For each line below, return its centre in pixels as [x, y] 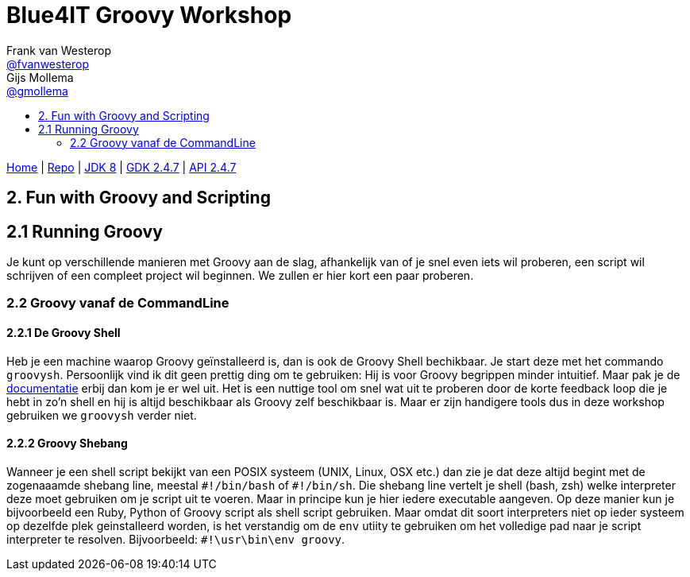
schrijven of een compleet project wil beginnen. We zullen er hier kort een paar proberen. [240, 276]
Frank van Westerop [59, 50]
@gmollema [37, 91]
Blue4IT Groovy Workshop [149, 15]
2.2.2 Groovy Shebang [67, 443]
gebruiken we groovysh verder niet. [102, 415]
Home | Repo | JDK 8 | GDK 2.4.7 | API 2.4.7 [121, 167]
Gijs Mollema [40, 77]
